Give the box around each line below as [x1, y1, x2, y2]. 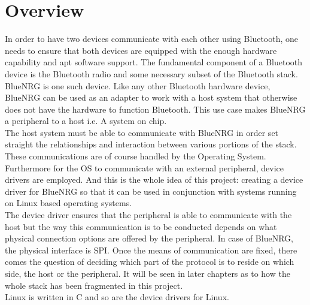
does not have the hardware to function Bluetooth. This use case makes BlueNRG [5, 102, 306, 115]
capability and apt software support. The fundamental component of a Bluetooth [5, 56, 303, 68]
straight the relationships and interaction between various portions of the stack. [5, 138, 297, 150]
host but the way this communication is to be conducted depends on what [5, 220, 277, 232]
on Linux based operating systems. [5, 197, 132, 209]
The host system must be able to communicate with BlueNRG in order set [5, 126, 279, 138]
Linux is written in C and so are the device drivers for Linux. [5, 291, 229, 303]
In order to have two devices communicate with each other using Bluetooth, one [5, 32, 299, 45]
